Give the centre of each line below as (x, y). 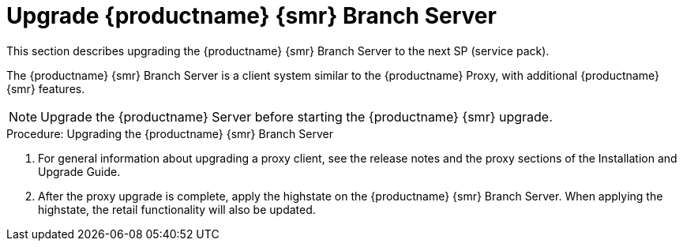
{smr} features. (46, 88)
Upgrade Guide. (79, 171)
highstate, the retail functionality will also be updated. (177, 209)
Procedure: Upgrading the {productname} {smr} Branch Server (170, 133)
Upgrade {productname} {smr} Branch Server (251, 16)
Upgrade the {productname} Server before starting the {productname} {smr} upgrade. (296, 116)
